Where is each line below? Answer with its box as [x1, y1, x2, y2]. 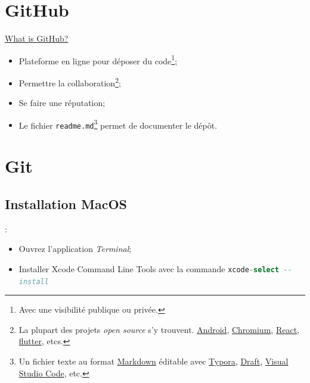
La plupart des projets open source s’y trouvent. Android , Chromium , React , [18, 323, 299, 335]
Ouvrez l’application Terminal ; [18, 242, 132, 255]
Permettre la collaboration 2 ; [18, 74, 121, 89]
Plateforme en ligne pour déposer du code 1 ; [18, 52, 178, 67]
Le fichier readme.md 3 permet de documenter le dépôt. [18, 117, 218, 131]
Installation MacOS [5, 194, 127, 213]
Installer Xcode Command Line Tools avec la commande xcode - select [18, 262, 280, 275]
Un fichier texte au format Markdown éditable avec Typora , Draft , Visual [18, 354, 289, 367]
